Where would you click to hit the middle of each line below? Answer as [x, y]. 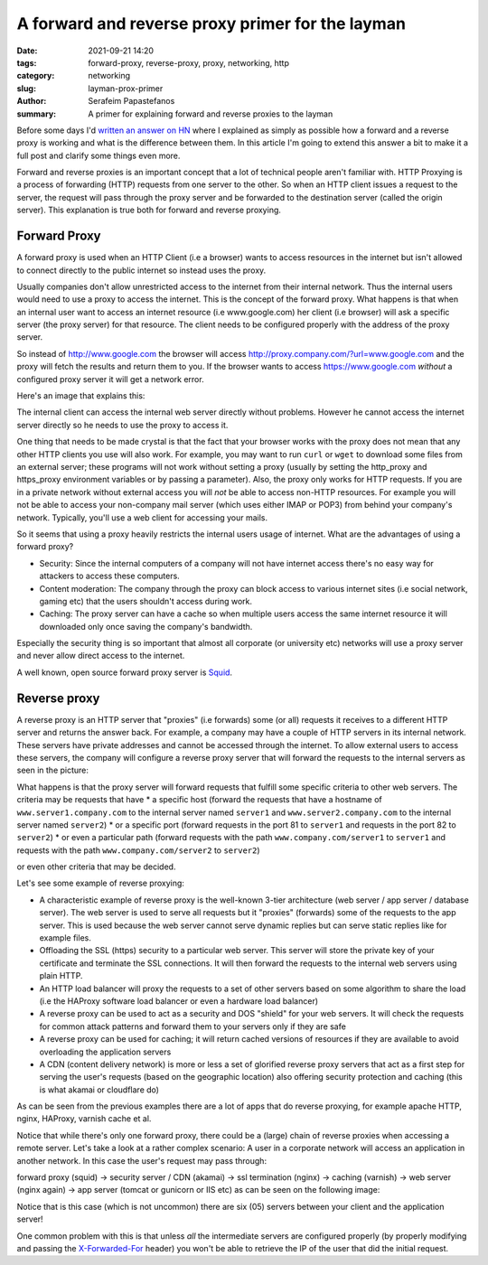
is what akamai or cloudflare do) [99, 1090]
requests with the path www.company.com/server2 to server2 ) [139, 850]
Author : [32, 101]
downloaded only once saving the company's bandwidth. [146, 626]
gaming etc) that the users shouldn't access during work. [146, 601]
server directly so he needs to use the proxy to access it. [122, 425]
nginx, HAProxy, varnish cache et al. [84, 1119]
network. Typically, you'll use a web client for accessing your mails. [142, 517]
